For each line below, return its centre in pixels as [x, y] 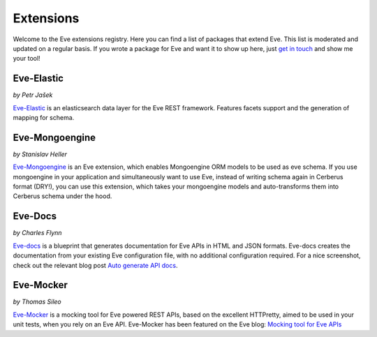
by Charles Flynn [37, 233]
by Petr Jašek [33, 95]
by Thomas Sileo [37, 302]
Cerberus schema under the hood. [62, 196]
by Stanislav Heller [40, 154]
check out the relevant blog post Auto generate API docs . [95, 265]
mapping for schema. [44, 118]
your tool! [27, 59]
